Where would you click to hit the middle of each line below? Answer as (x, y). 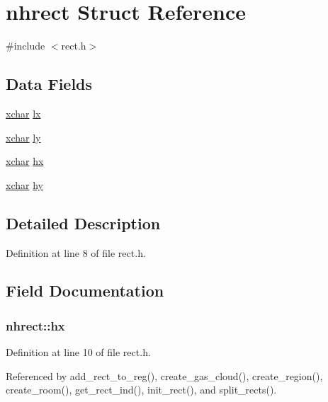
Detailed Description (83, 223)
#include (26, 46)
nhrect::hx (35, 325)
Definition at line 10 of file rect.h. (78, 352)
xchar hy (24, 184)
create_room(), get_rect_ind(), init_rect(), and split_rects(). (141, 390)
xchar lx (23, 113)
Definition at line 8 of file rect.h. (76, 252)
